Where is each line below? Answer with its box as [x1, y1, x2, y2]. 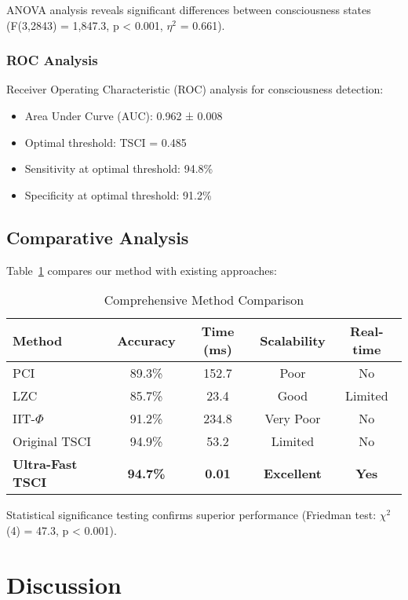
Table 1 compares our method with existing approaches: [6, 262, 277, 278]
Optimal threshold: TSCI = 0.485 [24, 134, 187, 150]
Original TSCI [13, 432, 92, 451]
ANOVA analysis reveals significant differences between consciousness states [6, 2, 371, 17]
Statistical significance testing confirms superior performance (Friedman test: [6, 507, 377, 523]
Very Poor [264, 409, 321, 428]
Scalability [260, 331, 326, 349]
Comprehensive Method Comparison [104, 291, 304, 309]
